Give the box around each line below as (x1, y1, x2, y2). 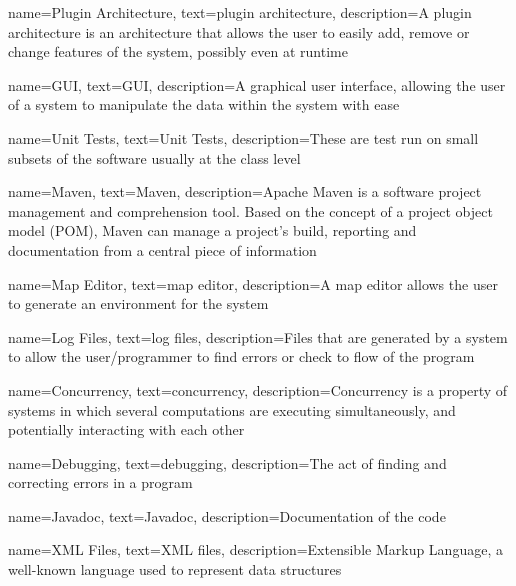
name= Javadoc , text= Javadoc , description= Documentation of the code (8, 505, 446, 526)
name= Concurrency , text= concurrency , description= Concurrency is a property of (8, 379, 508, 400)
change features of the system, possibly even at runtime (8, 41, 348, 62)
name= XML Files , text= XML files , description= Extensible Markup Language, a (8, 539, 503, 560)
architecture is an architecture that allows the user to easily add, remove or (8, 21, 470, 42)
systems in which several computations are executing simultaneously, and (8, 399, 456, 420)
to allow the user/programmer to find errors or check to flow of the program (8, 346, 475, 367)
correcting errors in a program (8, 472, 193, 493)
